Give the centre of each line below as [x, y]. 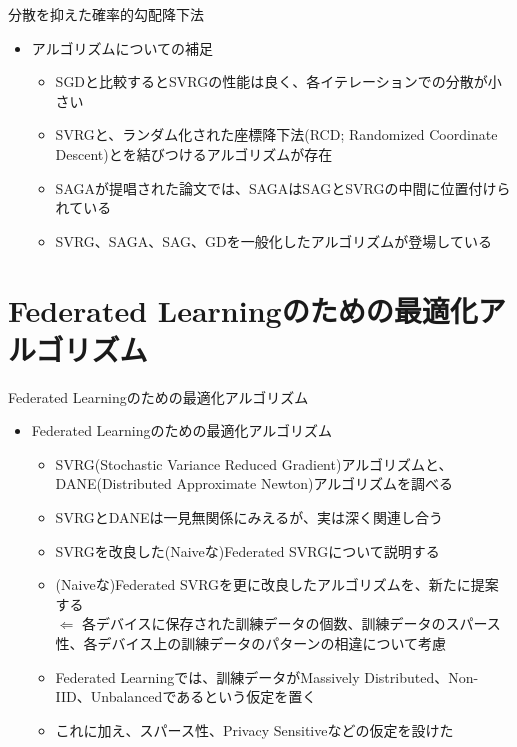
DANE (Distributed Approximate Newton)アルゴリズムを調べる [254, 483]
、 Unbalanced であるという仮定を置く [196, 696]
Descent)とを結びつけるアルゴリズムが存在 [194, 153]
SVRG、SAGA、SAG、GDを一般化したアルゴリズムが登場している [273, 240]
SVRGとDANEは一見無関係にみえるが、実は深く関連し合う [249, 517]
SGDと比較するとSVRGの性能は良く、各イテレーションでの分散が [271, 81]
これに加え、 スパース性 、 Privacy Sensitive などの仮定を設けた [254, 729]
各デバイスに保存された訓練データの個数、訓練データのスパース [291, 623]
